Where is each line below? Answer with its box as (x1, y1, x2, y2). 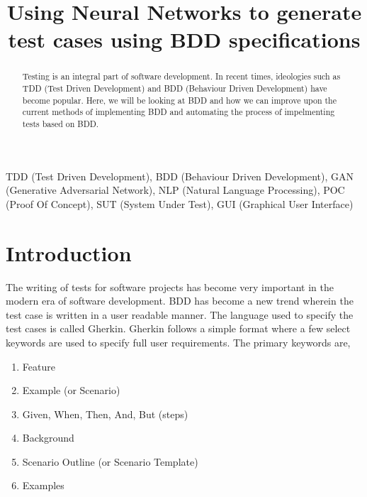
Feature (22, 359, 55, 373)
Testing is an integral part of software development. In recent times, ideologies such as (22, 70, 341, 82)
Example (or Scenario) (22, 383, 120, 398)
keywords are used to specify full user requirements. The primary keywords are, (6, 334, 351, 349)
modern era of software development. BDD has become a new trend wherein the (6, 293, 354, 308)
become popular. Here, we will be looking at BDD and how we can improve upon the (22, 94, 337, 106)
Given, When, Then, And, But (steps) (22, 406, 188, 421)
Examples (22, 478, 64, 493)
